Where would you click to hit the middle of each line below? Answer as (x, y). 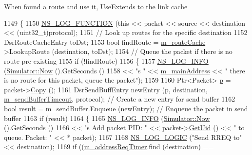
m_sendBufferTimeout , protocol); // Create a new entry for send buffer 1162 (120, 99)
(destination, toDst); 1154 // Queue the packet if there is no (142, 51)
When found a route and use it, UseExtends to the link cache (96, 6)
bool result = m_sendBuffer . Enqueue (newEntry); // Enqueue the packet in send (126, 108)
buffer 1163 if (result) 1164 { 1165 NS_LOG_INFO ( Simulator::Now (107, 118)
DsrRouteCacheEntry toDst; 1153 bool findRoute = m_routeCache (105, 42)
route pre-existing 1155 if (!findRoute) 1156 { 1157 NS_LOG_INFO (106, 60)
